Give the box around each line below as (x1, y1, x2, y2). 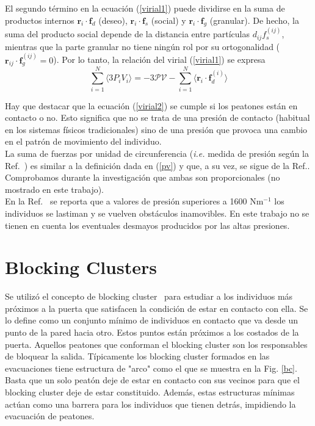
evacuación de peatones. (5, 410, 95, 422)
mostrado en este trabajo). (5, 182, 104, 195)
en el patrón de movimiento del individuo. (5, 135, 162, 148)
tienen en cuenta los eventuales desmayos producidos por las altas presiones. (5, 218, 290, 231)
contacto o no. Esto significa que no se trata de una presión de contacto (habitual (5, 111, 310, 124)
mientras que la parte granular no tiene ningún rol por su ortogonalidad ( (5, 40, 280, 52)
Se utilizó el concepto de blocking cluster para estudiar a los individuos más (5, 290, 293, 303)
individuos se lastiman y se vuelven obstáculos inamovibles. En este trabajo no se (5, 206, 310, 219)
